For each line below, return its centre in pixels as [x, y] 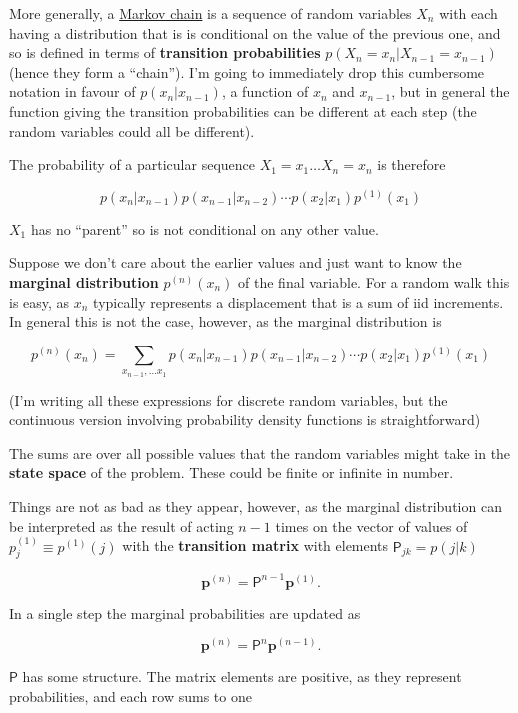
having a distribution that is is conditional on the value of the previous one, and [255, 32]
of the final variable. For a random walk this [374, 281]
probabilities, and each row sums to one [130, 696]
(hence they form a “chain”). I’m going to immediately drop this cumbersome [247, 71]
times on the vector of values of [371, 525]
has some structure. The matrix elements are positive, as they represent [242, 676]
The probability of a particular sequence [132, 164]
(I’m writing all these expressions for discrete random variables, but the [228, 399]
